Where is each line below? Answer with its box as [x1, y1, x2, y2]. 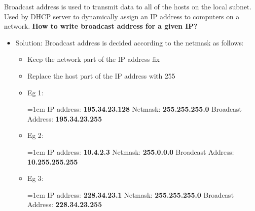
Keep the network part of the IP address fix [27, 54, 160, 64]
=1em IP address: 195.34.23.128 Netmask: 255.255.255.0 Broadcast [27, 104, 242, 114]
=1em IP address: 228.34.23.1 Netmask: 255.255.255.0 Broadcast [27, 189, 234, 200]
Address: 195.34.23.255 [27, 113, 102, 124]
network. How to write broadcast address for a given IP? [4, 21, 198, 31]
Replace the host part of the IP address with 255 [27, 70, 175, 81]
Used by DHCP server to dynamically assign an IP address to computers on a [4, 11, 240, 21]
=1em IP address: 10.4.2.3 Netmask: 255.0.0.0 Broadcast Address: [27, 146, 234, 157]
